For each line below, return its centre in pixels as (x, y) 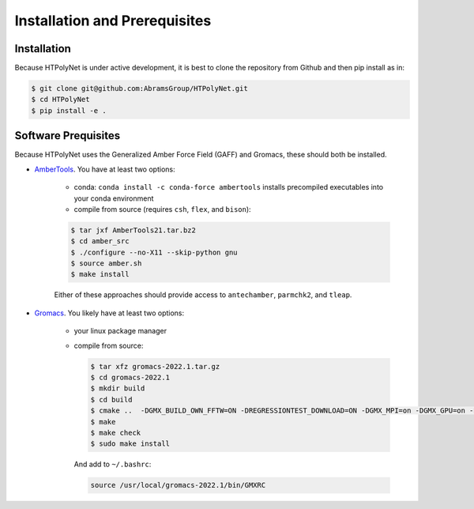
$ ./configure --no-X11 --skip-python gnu (154, 252)
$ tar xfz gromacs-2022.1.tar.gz (155, 366)
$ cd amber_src (100, 241)
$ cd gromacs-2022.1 (130, 377)
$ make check (116, 432)
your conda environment (114, 198)
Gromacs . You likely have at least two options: (109, 313)
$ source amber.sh (106, 264)
